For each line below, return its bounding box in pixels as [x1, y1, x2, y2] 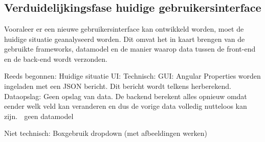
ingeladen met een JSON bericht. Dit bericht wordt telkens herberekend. [4, 80, 231, 91]
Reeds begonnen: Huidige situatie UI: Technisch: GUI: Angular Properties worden [4, 70, 261, 81]
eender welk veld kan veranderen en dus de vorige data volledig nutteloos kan [4, 101, 247, 111]
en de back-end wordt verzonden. [4, 53, 107, 64]
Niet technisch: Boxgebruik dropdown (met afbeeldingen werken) [4, 128, 208, 138]
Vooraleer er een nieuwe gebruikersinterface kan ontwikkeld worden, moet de [4, 23, 244, 34]
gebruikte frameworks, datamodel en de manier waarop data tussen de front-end [4, 43, 256, 54]
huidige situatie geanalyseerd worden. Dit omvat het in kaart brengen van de [4, 33, 245, 44]
